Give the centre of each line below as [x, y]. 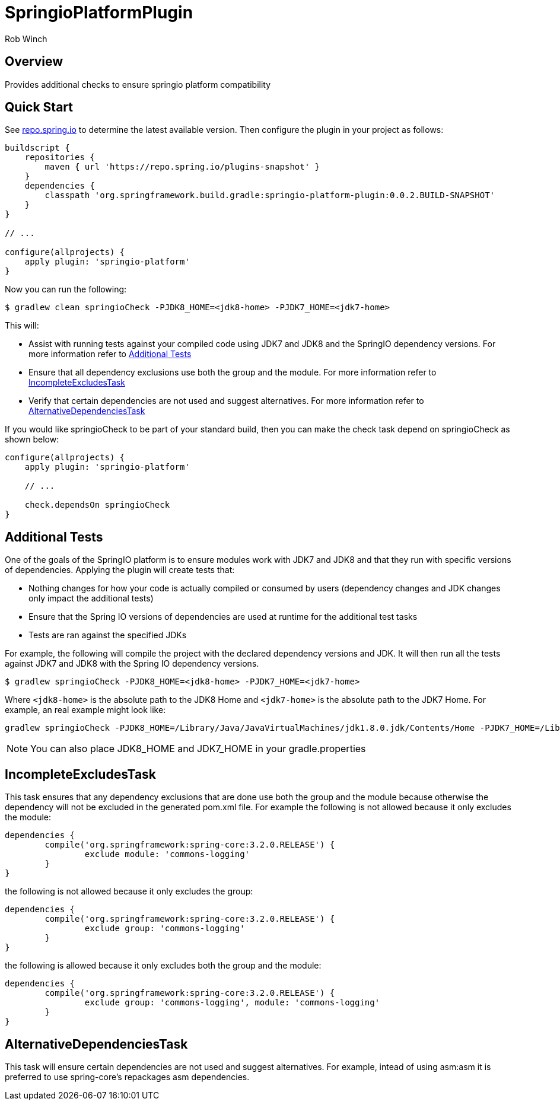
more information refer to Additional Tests [110, 354]
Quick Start [39, 107]
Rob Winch [26, 39]
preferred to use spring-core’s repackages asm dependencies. [127, 1077]
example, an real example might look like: [85, 710]
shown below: [32, 440]
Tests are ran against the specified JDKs [108, 635]
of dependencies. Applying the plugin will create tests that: [120, 570]
